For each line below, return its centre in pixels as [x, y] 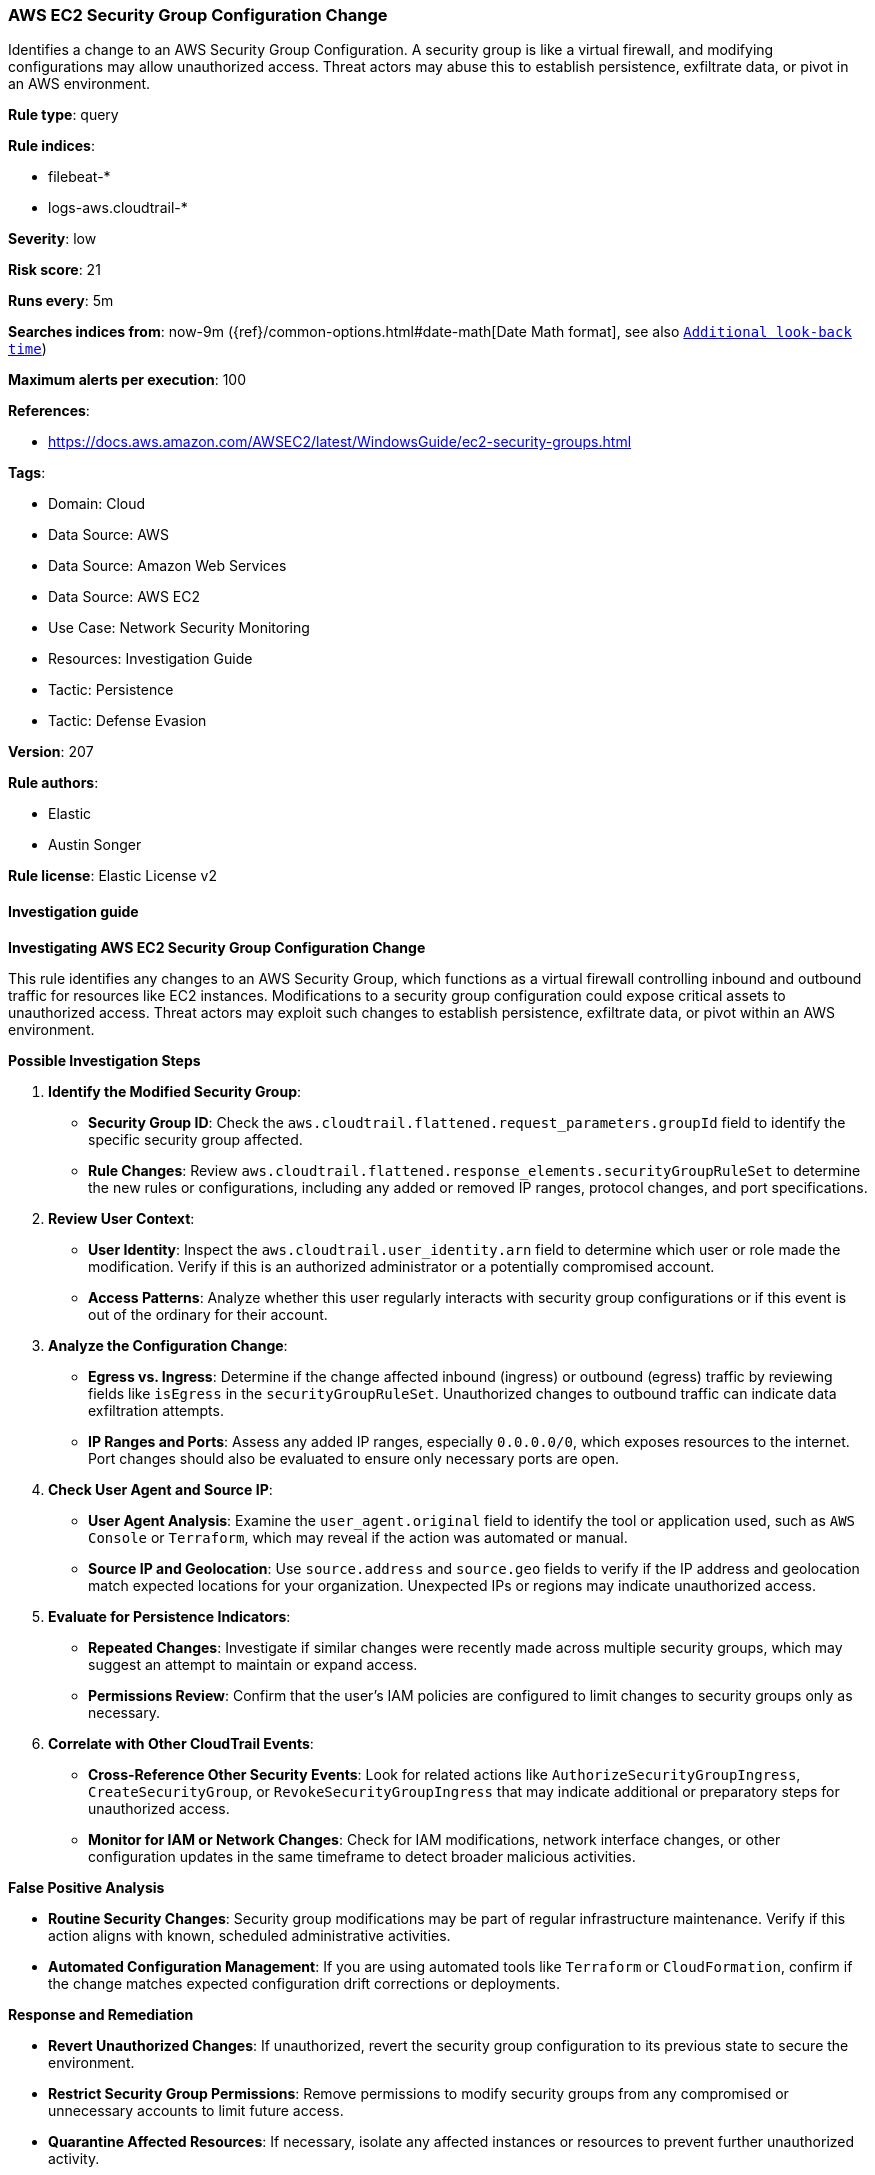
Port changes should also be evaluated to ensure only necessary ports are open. [353, 1458]
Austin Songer [95, 845]
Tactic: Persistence [111, 690]
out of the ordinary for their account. [208, 1314]
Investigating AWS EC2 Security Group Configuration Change [217, 947]
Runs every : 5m [61, 301]
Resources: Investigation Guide [150, 659]
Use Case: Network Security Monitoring [179, 628]
